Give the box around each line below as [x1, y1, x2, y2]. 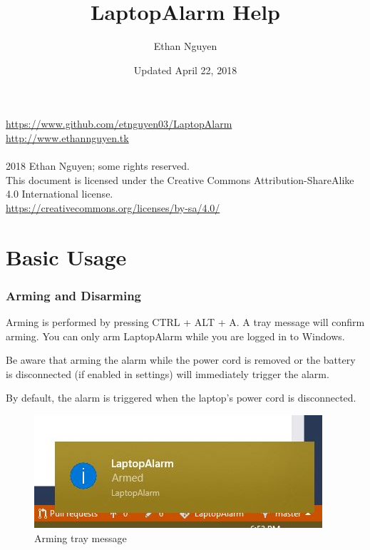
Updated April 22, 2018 [133, 62, 237, 77]
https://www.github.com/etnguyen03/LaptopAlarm [6, 116, 232, 131]
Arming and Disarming [6, 286, 142, 304]
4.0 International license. [6, 186, 113, 201]
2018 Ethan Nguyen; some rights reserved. [6, 158, 190, 173]
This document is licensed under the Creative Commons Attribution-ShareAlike [6, 172, 354, 187]
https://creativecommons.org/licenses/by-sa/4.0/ [6, 200, 220, 215]
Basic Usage [6, 242, 127, 271]
